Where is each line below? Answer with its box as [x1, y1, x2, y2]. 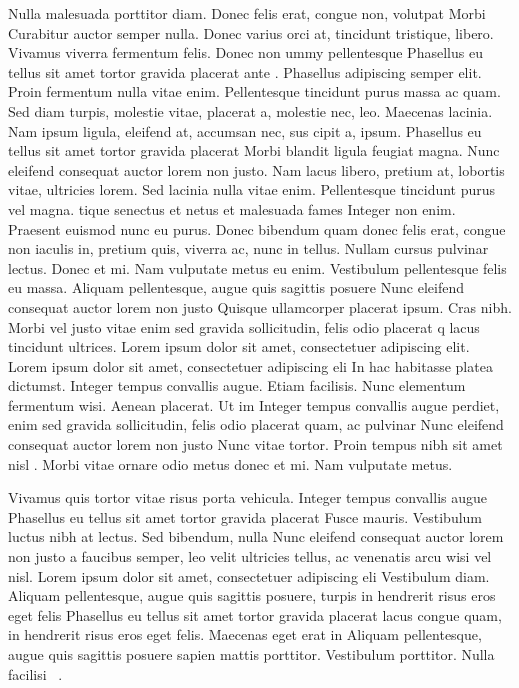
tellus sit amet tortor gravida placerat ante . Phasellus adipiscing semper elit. [8, 61, 482, 82]
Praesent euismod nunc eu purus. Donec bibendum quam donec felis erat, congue [8, 218, 506, 239]
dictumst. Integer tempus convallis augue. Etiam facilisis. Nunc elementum [8, 375, 466, 396]
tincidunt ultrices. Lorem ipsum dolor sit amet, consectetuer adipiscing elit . [8, 336, 470, 357]
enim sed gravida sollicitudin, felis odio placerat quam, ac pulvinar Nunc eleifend [8, 414, 504, 435]
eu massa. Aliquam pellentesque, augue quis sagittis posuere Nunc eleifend [8, 277, 464, 298]
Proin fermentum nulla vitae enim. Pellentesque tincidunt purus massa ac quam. [8, 81, 501, 102]
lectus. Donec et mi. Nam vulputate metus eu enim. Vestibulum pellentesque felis [8, 257, 507, 278]
